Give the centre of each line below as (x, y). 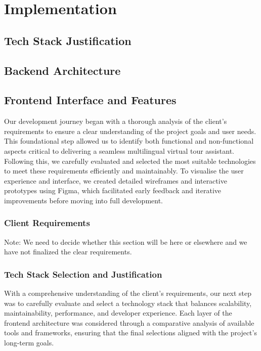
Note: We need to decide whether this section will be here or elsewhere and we (126, 242)
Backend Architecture (62, 70)
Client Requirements (47, 223)
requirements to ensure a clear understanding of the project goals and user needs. (130, 131)
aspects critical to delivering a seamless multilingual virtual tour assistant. (119, 150)
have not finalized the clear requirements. (68, 252)
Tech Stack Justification (68, 40)
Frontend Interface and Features (90, 100)
